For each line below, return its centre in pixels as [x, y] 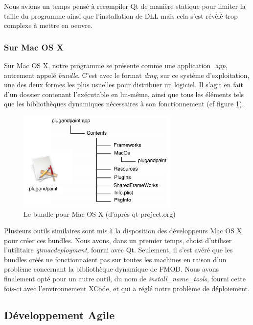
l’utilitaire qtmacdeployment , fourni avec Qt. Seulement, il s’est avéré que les [118, 250]
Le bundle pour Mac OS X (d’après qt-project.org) [100, 214]
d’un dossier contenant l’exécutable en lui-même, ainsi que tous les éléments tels [124, 94]
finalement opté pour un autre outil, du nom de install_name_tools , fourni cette [125, 279]
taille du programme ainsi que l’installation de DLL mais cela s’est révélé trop [121, 15]
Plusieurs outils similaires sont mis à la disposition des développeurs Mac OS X [123, 231]
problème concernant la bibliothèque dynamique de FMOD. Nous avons [111, 269]
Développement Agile [59, 314]
